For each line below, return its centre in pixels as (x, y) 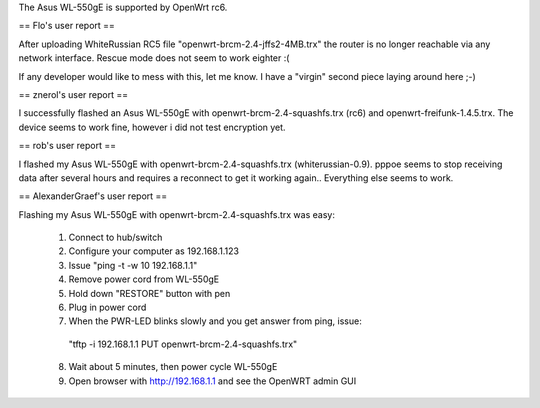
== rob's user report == (67, 146)
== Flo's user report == (66, 26)
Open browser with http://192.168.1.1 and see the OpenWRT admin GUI (212, 381)
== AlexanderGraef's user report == (93, 196)
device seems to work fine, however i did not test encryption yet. (152, 127)
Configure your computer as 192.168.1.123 (154, 251)
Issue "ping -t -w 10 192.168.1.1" (133, 265)
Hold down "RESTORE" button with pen (149, 293)
